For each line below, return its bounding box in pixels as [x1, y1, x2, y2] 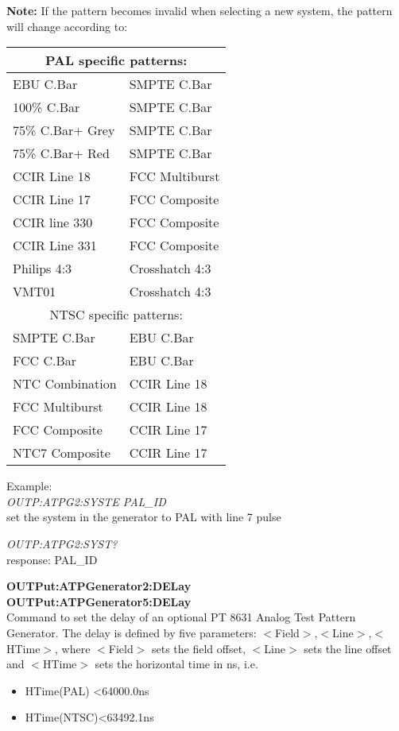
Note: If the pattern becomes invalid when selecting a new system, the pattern [6, 2, 393, 18]
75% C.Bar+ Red [13, 144, 110, 163]
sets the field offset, [151, 640, 246, 656]
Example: [6, 478, 52, 494]
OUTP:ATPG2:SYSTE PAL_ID [6, 493, 166, 509]
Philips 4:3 [13, 259, 72, 278]
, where [55, 640, 91, 656]
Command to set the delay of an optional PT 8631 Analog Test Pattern [6, 609, 356, 625]
